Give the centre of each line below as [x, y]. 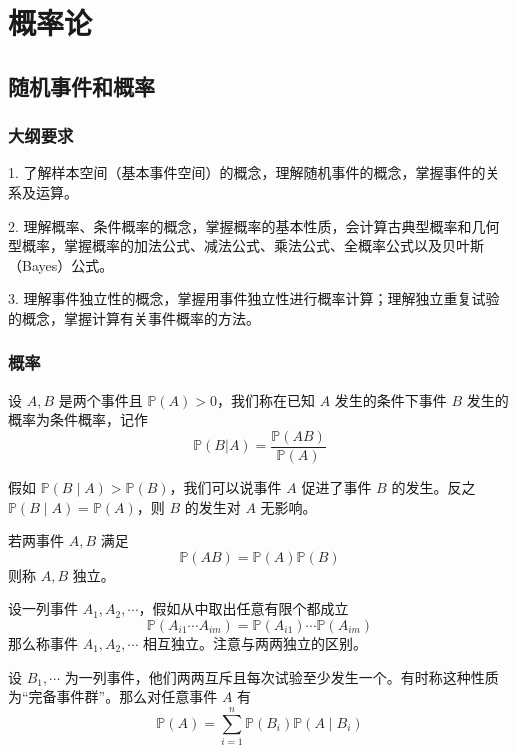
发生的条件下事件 [390, 399]
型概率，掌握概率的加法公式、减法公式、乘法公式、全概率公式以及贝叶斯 [246, 245]
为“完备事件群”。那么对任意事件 [113, 696]
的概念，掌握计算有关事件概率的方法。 [134, 317]
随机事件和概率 [81, 85]
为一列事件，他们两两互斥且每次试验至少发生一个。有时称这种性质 [281, 676]
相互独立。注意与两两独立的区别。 [255, 642]
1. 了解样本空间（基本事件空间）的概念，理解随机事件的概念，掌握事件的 [247, 172]
